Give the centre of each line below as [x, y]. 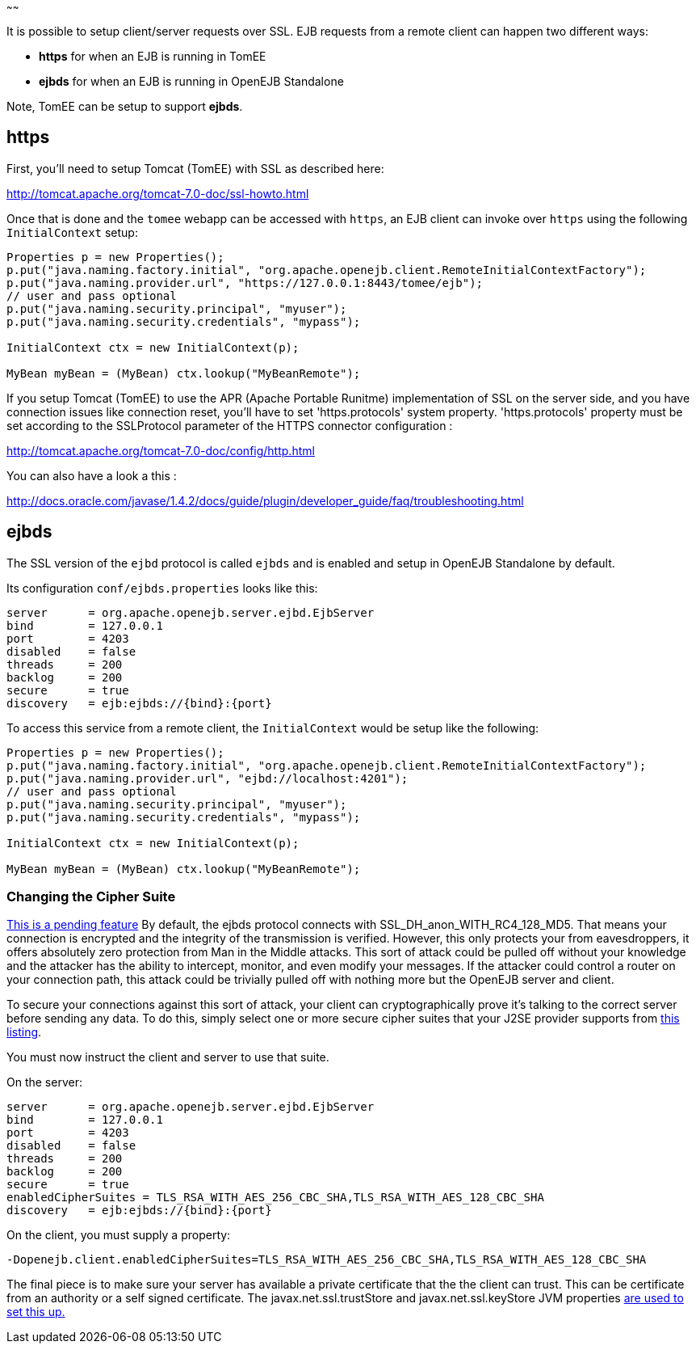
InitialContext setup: [72, 232]
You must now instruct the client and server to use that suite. [168, 1057]
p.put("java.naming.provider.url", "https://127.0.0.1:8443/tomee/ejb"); [245, 283]
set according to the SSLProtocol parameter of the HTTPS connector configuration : [230, 425]
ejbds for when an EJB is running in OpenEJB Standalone [191, 81]
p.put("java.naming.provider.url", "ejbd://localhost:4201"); [208, 778]
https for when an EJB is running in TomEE [153, 56]
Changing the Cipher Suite [91, 897]
